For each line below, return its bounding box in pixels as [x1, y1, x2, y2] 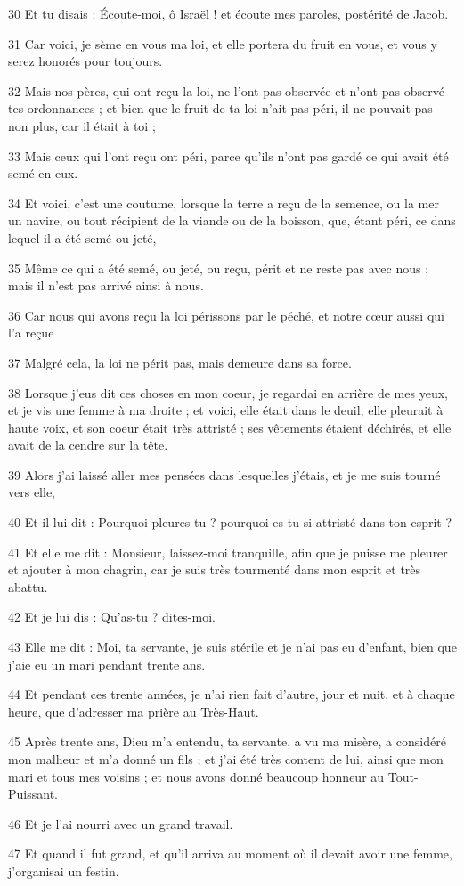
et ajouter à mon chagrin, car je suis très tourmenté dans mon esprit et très [8, 560, 421, 579]
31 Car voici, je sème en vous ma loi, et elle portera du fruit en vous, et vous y [8, 34, 437, 53]
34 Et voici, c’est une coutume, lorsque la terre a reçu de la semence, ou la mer [8, 193, 439, 212]
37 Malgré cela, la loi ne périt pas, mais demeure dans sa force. [8, 353, 352, 371]
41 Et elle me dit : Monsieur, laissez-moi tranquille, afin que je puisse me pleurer [8, 542, 448, 561]
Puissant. [8, 784, 58, 803]
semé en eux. [8, 164, 78, 183]
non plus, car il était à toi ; [8, 116, 156, 134]
